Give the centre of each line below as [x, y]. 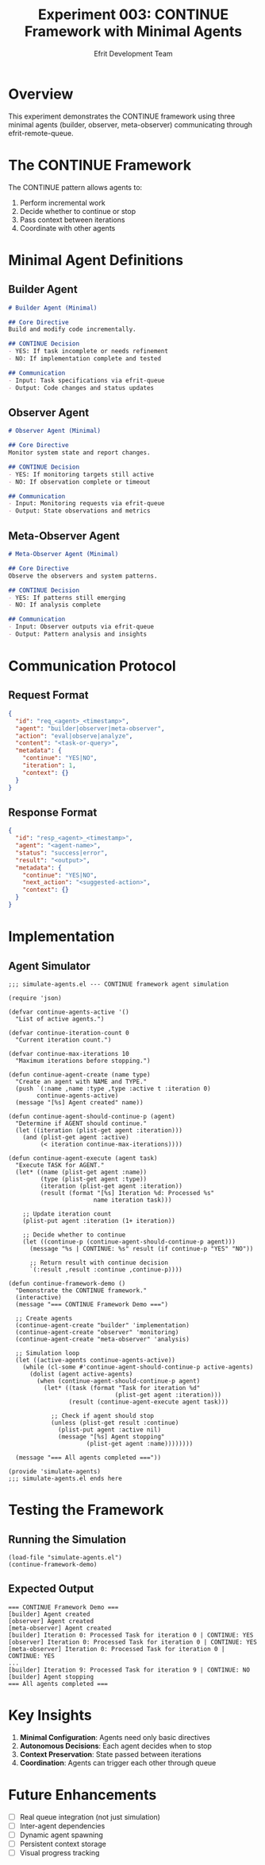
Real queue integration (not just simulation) [90, 1816]
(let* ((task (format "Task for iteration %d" [122, 1388]
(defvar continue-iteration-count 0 [69, 1033]
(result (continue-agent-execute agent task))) [148, 1402]
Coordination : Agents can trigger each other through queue [118, 1762]
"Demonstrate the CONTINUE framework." [81, 1291]
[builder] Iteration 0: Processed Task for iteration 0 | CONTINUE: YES [131, 1635]
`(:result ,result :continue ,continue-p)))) [106, 1269]
